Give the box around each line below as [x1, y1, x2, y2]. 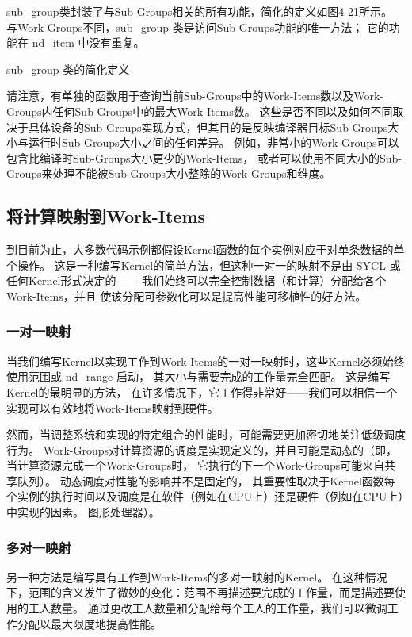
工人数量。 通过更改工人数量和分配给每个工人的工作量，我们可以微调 [28, 600, 387, 616]
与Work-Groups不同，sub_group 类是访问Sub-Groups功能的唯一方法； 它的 [6, 18, 389, 35]
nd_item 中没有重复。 [32, 34, 145, 51]
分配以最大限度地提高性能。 [17, 615, 162, 631]
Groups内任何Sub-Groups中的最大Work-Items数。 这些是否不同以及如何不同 [6, 102, 393, 119]
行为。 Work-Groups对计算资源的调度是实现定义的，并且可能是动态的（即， [6, 441, 397, 458]
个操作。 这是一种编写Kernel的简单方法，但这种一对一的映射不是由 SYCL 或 [6, 256, 401, 273]
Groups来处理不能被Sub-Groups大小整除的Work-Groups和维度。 [6, 165, 331, 182]
